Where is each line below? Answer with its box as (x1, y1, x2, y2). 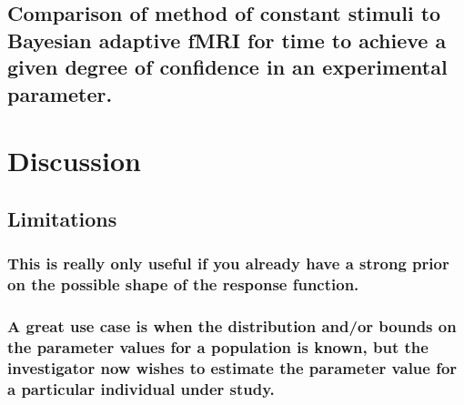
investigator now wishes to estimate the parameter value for (7, 356, 458, 379)
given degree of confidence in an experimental (7, 53, 448, 81)
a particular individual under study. (7, 377, 275, 400)
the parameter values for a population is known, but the (7, 335, 429, 358)
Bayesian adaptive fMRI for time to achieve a (7, 25, 447, 54)
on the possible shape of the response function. (7, 272, 359, 295)
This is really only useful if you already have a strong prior (7, 252, 449, 275)
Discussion (7, 142, 141, 179)
